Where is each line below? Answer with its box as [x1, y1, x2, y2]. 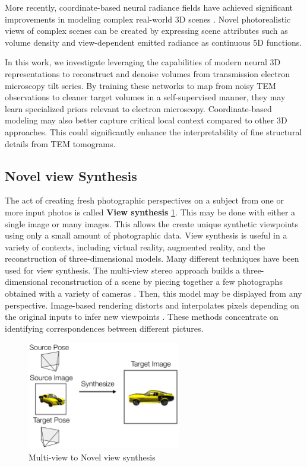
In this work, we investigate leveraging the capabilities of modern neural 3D [5, 56, 281, 68]
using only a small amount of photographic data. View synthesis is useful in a [5, 229, 287, 242]
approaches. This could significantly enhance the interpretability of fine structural [5, 125, 302, 138]
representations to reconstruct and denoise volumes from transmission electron [5, 67, 290, 80]
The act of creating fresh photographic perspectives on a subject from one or [5, 194, 284, 207]
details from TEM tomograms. [5, 137, 116, 150]
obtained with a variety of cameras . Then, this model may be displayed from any [5, 287, 302, 300]
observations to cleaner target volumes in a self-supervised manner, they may [5, 91, 286, 103]
